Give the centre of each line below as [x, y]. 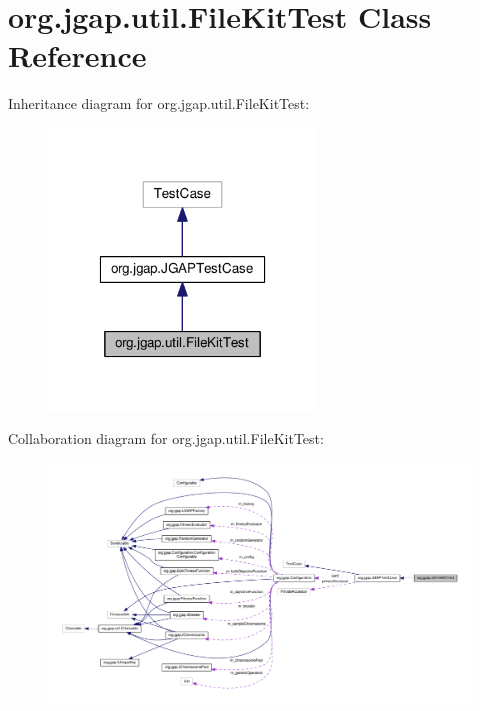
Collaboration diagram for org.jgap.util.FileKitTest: [166, 438]
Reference [77, 55]
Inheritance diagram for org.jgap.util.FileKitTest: [159, 103]
